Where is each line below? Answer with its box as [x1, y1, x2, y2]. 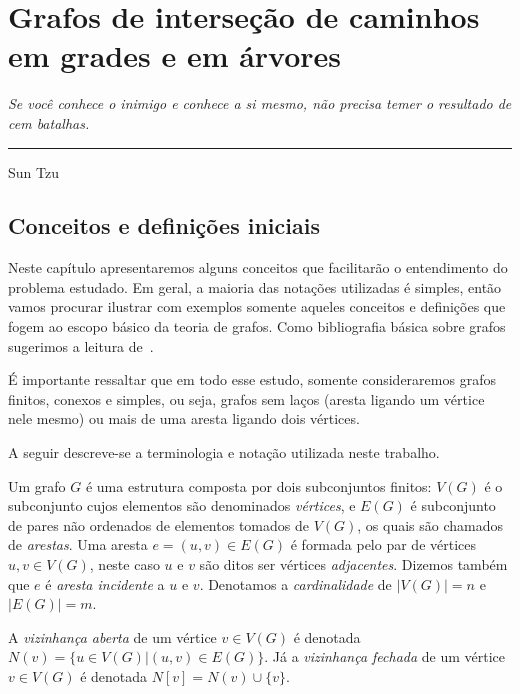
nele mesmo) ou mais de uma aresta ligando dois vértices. [8, 408, 360, 429]
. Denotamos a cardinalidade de [199, 573, 392, 594]
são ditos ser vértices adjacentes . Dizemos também [199, 554, 508, 575]
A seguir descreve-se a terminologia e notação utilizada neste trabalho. [8, 442, 440, 463]
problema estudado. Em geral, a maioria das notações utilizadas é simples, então [8, 276, 502, 297]
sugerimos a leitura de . [8, 335, 154, 356]
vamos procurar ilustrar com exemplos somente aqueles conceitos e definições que [8, 296, 506, 317]
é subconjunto [410, 495, 496, 516]
